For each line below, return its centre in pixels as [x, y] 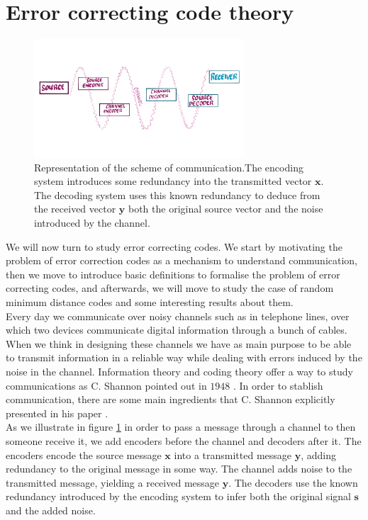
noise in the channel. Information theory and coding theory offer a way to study [179, 371]
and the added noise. [51, 510]
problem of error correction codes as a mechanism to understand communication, [182, 260]
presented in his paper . [57, 413]
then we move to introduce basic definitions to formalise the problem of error [173, 274]
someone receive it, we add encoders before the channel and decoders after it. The [184, 440]
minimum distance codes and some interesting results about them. [150, 302]
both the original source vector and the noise [225, 209]
